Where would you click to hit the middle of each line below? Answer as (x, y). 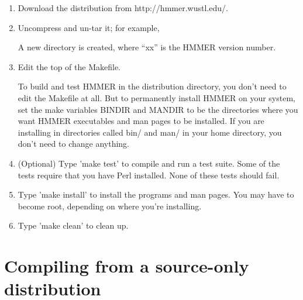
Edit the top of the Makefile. (69, 66)
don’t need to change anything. (73, 144)
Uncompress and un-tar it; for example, (89, 27)
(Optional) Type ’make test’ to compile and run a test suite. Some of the (149, 163)
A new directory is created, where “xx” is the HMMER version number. (147, 47)
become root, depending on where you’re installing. (110, 206)
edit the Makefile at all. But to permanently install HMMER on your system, (156, 97)
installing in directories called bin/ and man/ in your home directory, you (150, 132)
